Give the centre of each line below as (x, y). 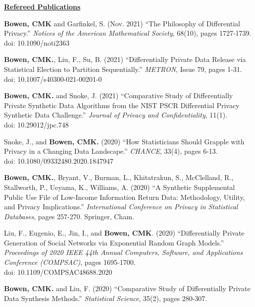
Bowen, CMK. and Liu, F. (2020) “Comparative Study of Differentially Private (127, 288)
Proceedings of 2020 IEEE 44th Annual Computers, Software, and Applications (124, 252)
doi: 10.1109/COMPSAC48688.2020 (58, 272)
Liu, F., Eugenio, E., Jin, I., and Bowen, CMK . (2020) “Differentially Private (124, 233)
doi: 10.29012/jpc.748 (36, 124)
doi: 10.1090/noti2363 (37, 42)
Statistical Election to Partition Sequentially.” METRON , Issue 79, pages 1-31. (123, 69)
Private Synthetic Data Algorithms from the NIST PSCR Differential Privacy (122, 105)
